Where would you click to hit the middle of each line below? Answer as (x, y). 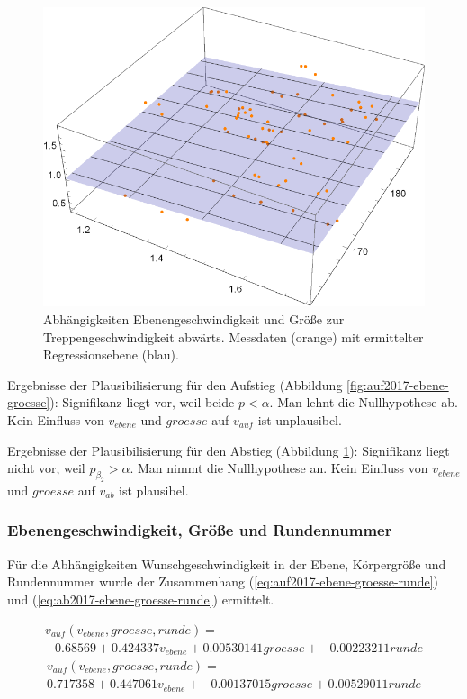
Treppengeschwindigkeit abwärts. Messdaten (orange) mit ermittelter (233, 336)
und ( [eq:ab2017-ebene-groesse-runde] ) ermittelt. (141, 599)
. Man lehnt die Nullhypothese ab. (364, 402)
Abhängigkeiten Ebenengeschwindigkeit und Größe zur (194, 319)
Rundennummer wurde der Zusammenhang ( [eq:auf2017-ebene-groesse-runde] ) (223, 581)
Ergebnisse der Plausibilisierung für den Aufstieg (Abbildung (175, 384)
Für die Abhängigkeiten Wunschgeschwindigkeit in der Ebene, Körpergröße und (227, 563)
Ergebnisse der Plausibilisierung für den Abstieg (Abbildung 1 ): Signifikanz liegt (229, 450)
